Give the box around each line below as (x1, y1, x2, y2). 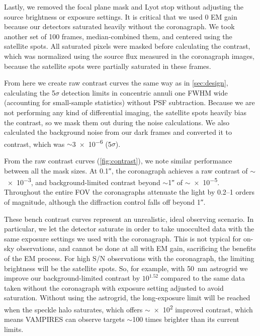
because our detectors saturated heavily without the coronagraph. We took (4, 21, 235, 32)
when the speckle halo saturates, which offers (4, 304, 143, 314)
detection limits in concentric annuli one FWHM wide (61, 87, 228, 98)
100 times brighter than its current (132, 314, 239, 324)
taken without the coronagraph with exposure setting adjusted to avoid (4, 282, 224, 293)
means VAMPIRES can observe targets (4, 314, 125, 324)
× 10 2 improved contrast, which (153, 302, 253, 314)
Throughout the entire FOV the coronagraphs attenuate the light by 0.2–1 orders (4, 187, 254, 197)
